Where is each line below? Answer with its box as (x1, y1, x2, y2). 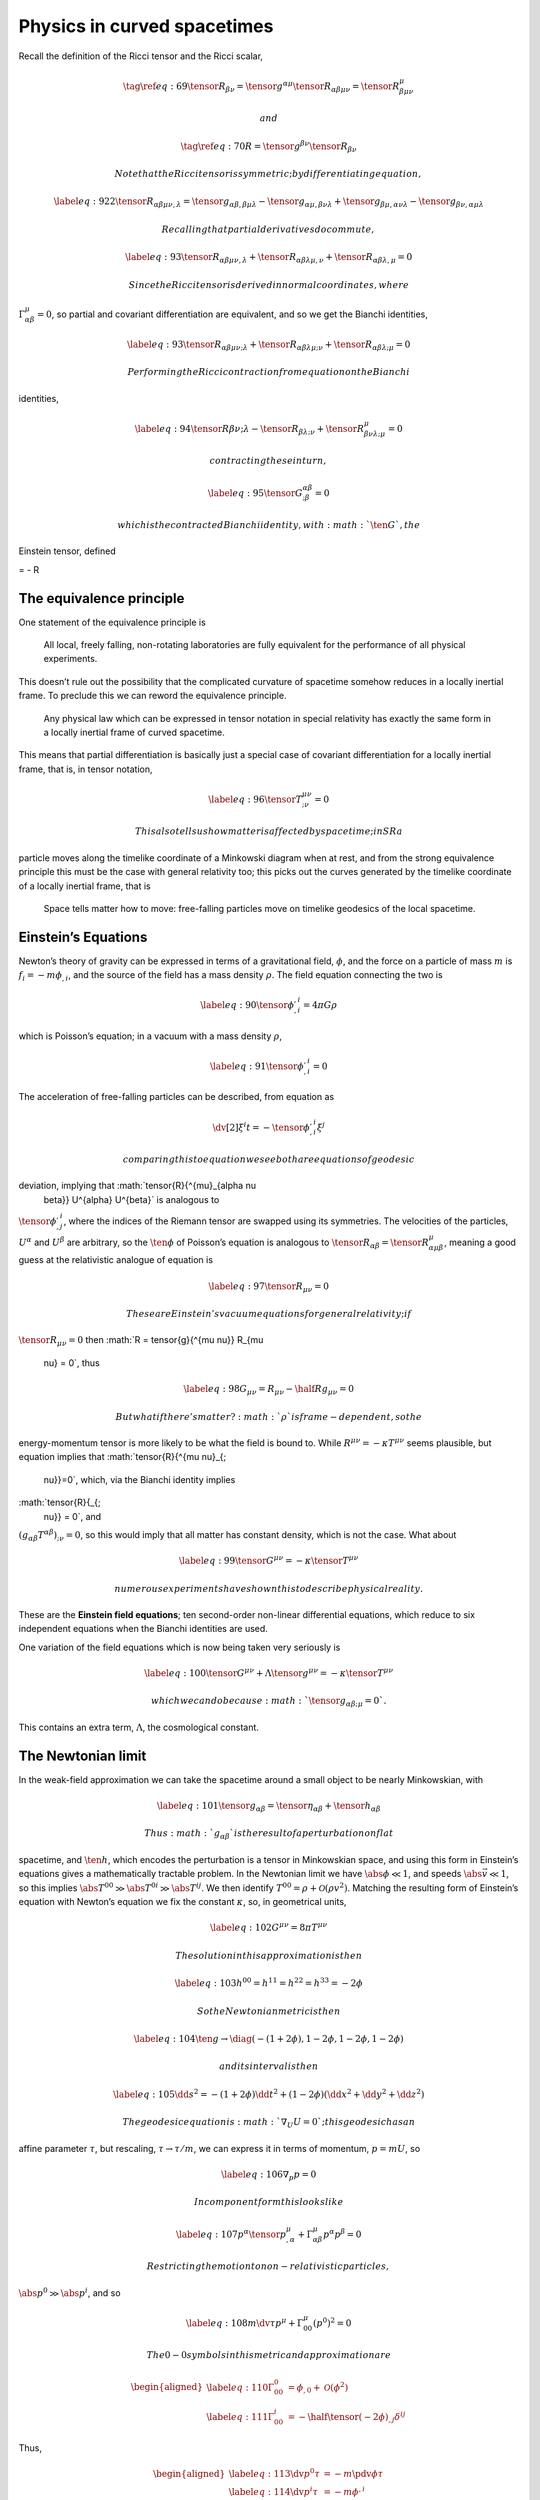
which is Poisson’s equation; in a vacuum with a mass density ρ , (18, 1030, 283, 1042)
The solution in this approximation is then (175, 1950, 363, 1961)
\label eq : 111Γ (206, 2411, 275, 2422)
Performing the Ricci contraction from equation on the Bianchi (127, 366, 410, 378)
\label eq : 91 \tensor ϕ (210, 1060, 305, 1072)
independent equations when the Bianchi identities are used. (18, 1623, 269, 1635)
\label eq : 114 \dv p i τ (228, 2484, 319, 2497)
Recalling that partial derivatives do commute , (161, 224, 375, 235)
